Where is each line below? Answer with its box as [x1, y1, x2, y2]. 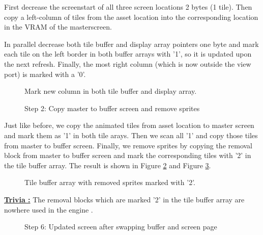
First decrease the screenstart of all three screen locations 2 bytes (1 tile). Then [4, 2, 252, 12]
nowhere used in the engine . [4, 204, 93, 215]
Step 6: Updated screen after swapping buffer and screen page [24, 221, 217, 232]
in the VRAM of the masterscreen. [4, 21, 112, 32]
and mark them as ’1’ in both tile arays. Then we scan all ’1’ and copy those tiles [4, 129, 258, 140]
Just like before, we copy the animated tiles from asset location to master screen [4, 120, 254, 130]
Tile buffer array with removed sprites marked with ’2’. [24, 177, 195, 188]
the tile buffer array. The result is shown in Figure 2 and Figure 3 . [4, 160, 211, 170]
